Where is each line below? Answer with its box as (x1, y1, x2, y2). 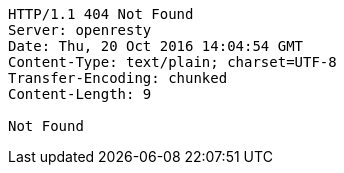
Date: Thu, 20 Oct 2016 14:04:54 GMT (8, 38, 304, 54)
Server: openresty (8, 22, 152, 38)
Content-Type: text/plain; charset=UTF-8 (8, 54, 337, 70)
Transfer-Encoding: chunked (8, 70, 228, 86)
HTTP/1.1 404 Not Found (8, 6, 194, 22)
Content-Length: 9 (8, 86, 152, 102)
